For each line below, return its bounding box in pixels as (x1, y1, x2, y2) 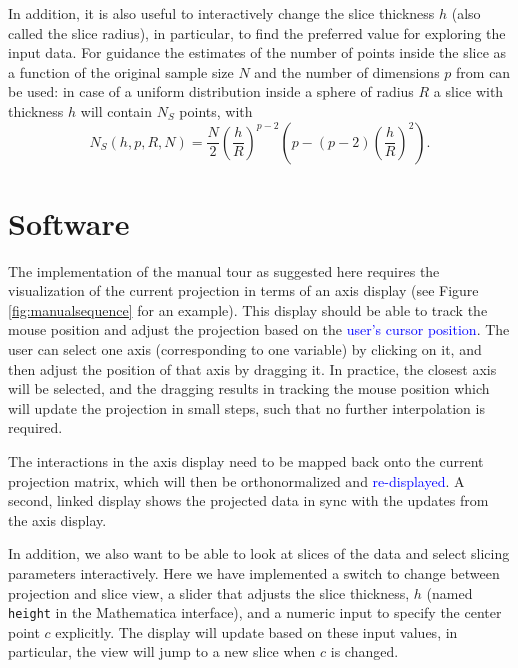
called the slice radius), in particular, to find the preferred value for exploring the (8, 22, 506, 43)
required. (8, 417, 63, 438)
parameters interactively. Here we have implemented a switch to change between (8, 563, 500, 583)
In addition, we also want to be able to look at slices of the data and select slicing (8, 543, 510, 564)
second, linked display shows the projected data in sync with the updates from (8, 490, 489, 511)
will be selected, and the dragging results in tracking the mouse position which (8, 378, 490, 399)
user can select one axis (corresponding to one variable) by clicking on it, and (8, 339, 482, 360)
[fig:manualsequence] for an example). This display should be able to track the (8, 299, 488, 320)
